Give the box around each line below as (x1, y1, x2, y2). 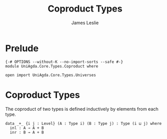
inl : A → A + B (10, 125, 44, 130)
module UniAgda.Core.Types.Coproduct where (5, 63, 99, 68)
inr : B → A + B (10, 129, 44, 135)
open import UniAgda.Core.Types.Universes (5, 73, 96, 78)
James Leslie (71, 20, 99, 26)
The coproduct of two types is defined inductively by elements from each (5, 106, 158, 112)
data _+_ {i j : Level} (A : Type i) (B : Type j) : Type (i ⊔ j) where (5, 121, 162, 126)
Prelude (5, 42, 39, 54)
